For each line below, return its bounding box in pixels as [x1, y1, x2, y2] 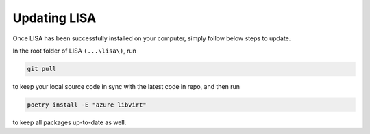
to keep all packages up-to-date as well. [12, 118, 127, 126]
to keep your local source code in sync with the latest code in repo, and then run [12, 82, 240, 90]
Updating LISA [12, 10, 97, 25]
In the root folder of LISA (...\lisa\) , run [12, 46, 137, 55]
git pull [27, 65, 57, 72]
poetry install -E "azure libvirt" [27, 100, 147, 109]
